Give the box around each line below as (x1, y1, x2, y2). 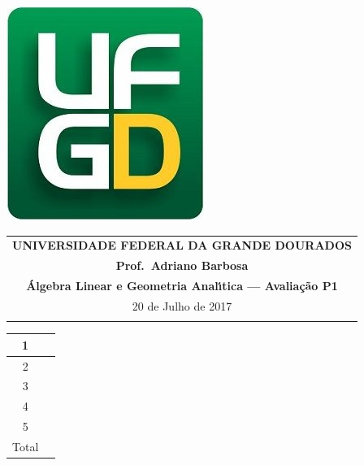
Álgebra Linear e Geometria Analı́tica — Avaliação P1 (26, 277, 338, 294)
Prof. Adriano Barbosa (115, 257, 249, 274)
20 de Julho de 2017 (132, 297, 232, 314)
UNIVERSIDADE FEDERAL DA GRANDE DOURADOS (12, 237, 352, 254)
